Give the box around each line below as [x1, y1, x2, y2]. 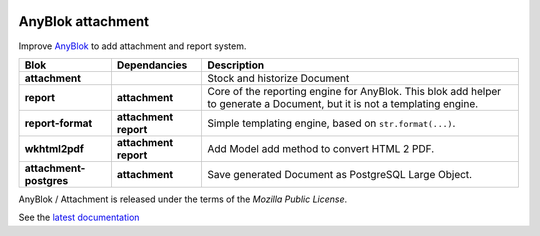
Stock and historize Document [207, 71, 350, 85]
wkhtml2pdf [24, 141, 84, 155]
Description [207, 58, 265, 72]
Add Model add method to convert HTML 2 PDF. [207, 141, 435, 155]
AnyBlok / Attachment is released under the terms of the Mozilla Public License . [18, 193, 348, 205]
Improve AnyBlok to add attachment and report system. [18, 40, 247, 52]
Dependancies [116, 58, 188, 72]
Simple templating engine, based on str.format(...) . [207, 116, 456, 130]
